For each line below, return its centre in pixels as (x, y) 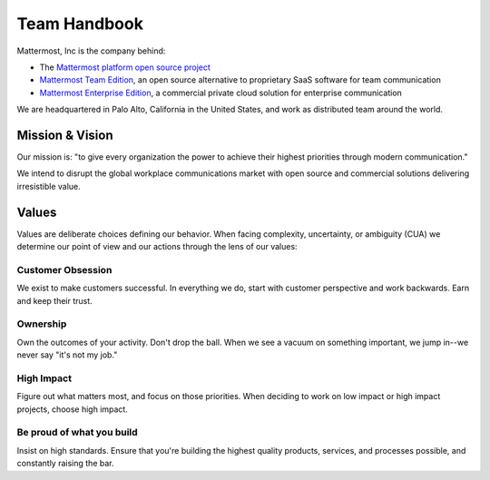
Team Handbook (80, 24)
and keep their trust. (54, 300)
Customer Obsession (64, 269)
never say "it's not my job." (67, 355)
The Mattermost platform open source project (125, 67)
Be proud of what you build (77, 433)
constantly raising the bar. (65, 464)
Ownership (42, 324)
